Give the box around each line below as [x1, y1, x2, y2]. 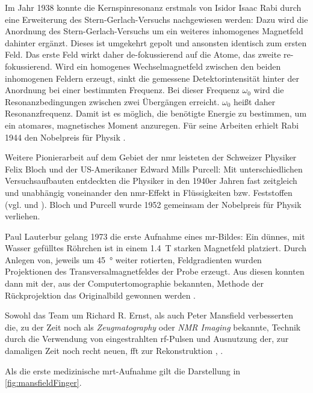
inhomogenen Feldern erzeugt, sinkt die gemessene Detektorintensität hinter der [5, 72, 299, 84]
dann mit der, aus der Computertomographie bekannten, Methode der [5, 277, 264, 290]
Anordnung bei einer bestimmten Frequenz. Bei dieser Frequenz [5, 84, 240, 96]
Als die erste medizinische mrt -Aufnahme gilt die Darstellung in [5, 364, 241, 377]
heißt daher [234, 95, 276, 108]
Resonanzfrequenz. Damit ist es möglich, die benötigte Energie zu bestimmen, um [5, 107, 307, 120]
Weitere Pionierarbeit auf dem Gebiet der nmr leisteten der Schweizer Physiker [5, 151, 297, 163]
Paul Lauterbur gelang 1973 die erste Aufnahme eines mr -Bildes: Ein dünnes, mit [5, 230, 305, 242]
